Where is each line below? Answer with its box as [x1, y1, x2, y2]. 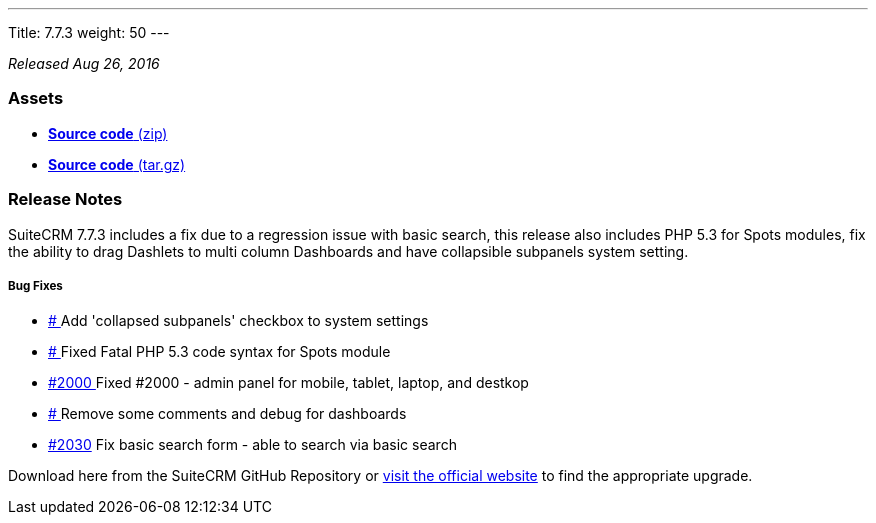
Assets [8, 88, 64, 109]
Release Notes [8, 189, 123, 210]
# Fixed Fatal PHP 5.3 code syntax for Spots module [48, 343, 391, 361]
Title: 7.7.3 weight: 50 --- [8, 24, 170, 41]
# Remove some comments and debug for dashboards [48, 405, 407, 423]
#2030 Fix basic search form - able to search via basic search [48, 436, 457, 454]
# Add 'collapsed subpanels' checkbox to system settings [48, 312, 429, 330]
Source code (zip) [48, 124, 168, 142]
